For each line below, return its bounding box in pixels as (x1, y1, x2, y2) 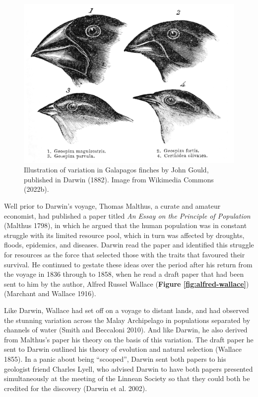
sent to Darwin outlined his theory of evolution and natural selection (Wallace (4, 344, 242, 354)
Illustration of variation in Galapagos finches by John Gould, (24, 164, 209, 175)
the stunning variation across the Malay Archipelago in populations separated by (4, 315, 251, 325)
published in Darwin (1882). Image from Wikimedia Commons (24, 174, 214, 184)
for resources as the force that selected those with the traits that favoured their (4, 249, 245, 259)
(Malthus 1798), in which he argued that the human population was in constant (4, 220, 247, 231)
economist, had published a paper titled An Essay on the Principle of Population (4, 210, 251, 221)
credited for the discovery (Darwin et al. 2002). (4, 383, 147, 393)
